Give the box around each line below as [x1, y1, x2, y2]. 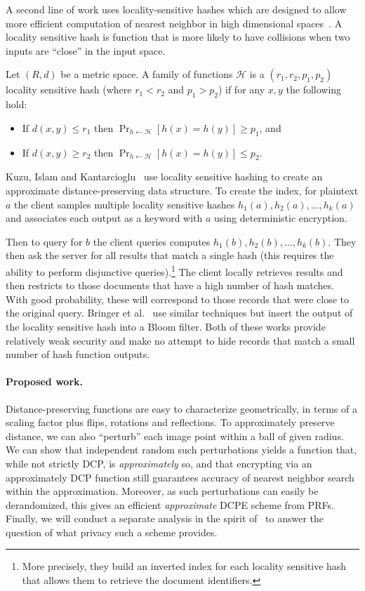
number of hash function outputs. [6, 347, 150, 361]
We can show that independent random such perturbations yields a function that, [6, 442, 357, 457]
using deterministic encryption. [214, 211, 347, 225]
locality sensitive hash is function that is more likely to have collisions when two [6, 29, 350, 44]
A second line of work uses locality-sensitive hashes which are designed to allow [6, 2, 347, 16]
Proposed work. [6, 374, 84, 389]
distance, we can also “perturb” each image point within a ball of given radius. [6, 428, 344, 443]
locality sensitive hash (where [6, 82, 132, 97]
